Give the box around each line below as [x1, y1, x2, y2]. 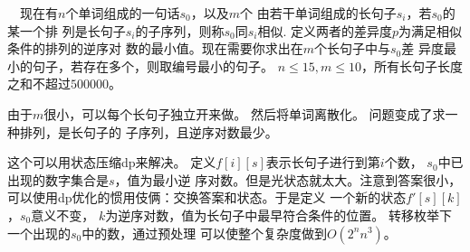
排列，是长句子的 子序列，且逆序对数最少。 [19, 122, 278, 141]
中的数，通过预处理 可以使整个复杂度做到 [82, 223, 327, 242]
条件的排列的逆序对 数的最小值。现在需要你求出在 [7, 39, 303, 58]
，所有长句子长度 [360, 56, 463, 75]
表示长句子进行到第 [265, 153, 380, 172]
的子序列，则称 [135, 21, 225, 40]
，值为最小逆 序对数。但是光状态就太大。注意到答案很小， [114, 170, 462, 189]
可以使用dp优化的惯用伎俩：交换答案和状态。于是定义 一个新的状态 [7, 188, 407, 207]
